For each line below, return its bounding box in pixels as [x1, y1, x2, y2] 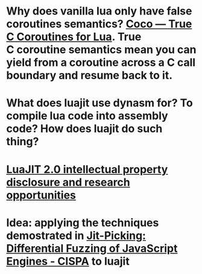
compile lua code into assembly [6, 109, 168, 123]
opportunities [6, 188, 77, 202]
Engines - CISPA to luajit [6, 254, 130, 268]
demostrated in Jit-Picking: [6, 229, 147, 243]
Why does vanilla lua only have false [6, 4, 192, 18]
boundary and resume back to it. [6, 68, 173, 82]
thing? [6, 135, 39, 149]
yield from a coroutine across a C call [6, 56, 196, 70]
